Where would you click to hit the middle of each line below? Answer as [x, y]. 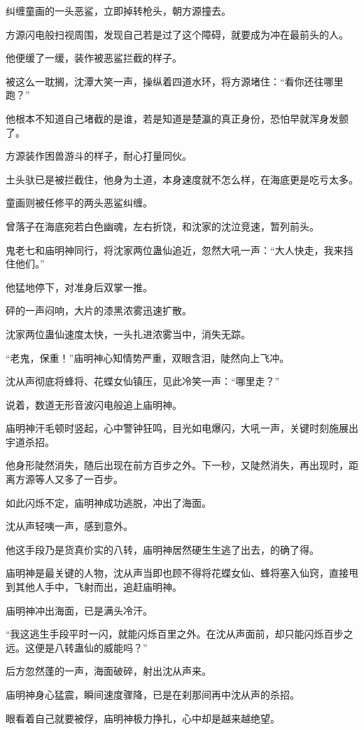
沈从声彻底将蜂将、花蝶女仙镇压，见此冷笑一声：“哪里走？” [143, 381]
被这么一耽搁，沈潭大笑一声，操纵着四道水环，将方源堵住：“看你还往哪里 [175, 81]
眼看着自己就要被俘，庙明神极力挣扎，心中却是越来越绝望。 [143, 718]
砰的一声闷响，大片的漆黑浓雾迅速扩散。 [99, 310]
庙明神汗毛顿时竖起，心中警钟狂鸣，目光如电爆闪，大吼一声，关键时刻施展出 [182, 428]
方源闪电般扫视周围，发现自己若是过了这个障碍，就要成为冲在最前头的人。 [177, 34]
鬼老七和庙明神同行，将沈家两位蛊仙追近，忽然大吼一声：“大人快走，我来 [175, 250]
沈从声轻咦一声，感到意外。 [69, 526]
